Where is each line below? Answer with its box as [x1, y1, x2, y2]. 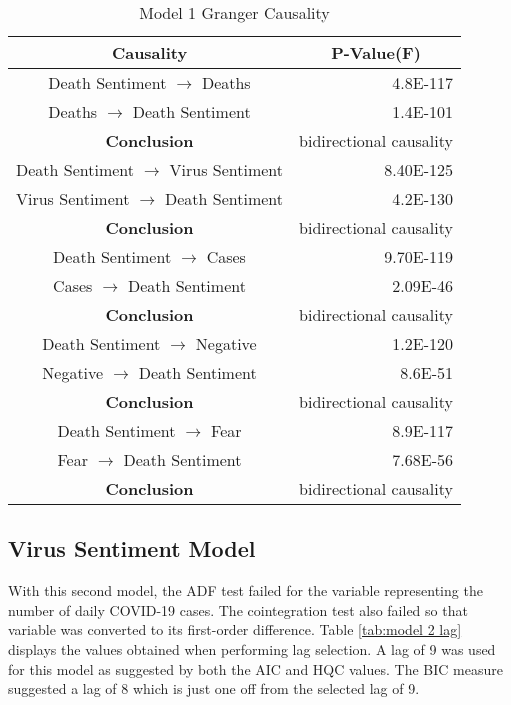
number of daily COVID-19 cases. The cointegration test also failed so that [8, 599, 468, 620]
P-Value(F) [331, 41, 421, 64]
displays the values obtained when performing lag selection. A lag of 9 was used [8, 638, 496, 659]
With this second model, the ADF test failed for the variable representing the [8, 580, 483, 601]
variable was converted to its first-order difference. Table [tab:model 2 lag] [8, 619, 462, 640]
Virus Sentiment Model [8, 533, 256, 564]
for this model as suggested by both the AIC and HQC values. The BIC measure [8, 658, 503, 679]
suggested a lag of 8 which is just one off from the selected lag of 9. [8, 678, 420, 699]
